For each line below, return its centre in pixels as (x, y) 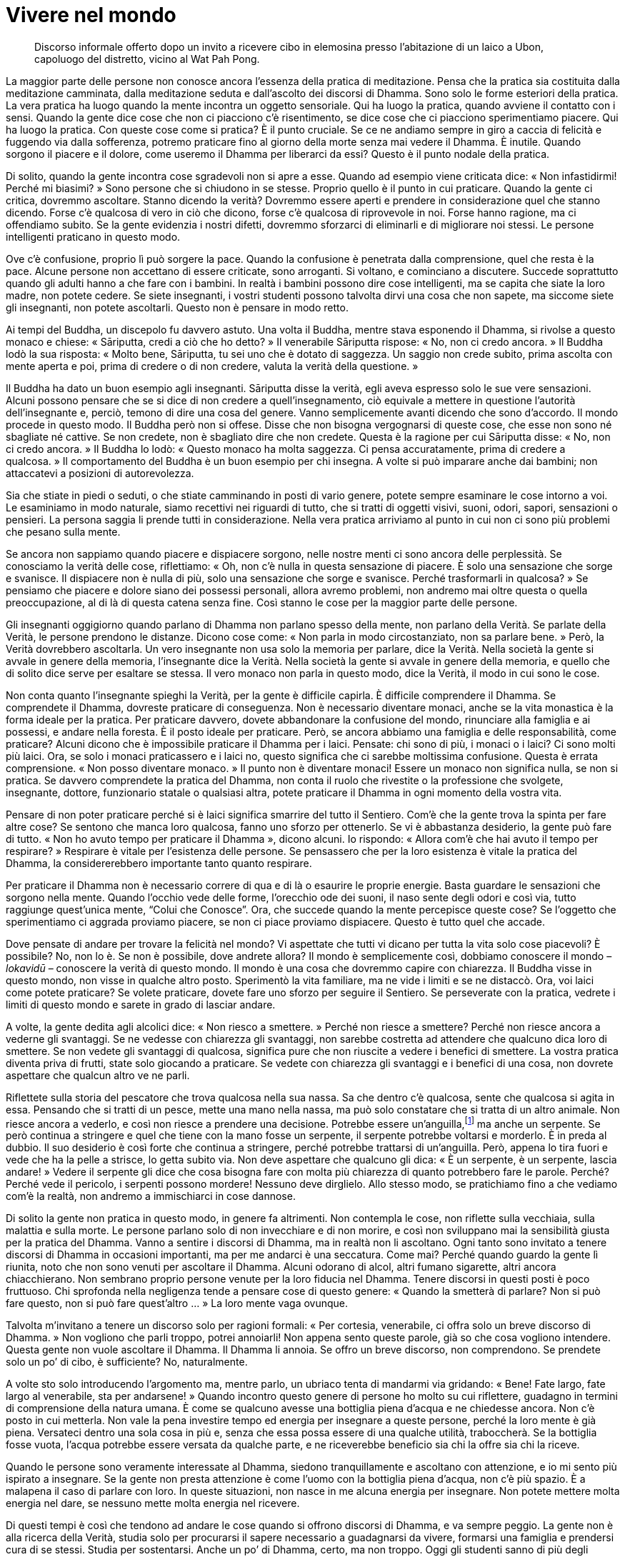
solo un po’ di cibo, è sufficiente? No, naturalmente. (127, 1362)
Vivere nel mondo (91, 15)
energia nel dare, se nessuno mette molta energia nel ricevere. (153, 1503)
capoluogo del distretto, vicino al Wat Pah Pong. (147, 59)
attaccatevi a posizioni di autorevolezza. (100, 473)
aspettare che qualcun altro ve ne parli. (98, 1075)
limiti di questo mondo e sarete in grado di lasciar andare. (141, 1004)
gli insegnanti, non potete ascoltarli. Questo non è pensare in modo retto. (177, 307)
